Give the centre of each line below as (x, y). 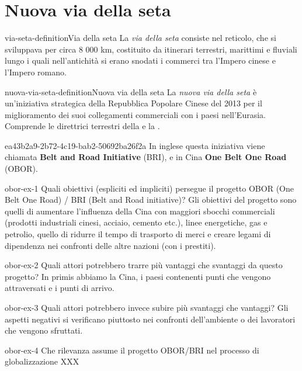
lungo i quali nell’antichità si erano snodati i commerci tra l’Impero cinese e (140, 60)
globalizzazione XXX (42, 361)
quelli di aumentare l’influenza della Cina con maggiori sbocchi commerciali (140, 211)
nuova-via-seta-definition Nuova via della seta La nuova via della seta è (131, 91)
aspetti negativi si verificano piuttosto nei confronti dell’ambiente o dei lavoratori (150, 319)
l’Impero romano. (36, 72)
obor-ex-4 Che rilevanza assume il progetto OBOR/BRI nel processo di (132, 350)
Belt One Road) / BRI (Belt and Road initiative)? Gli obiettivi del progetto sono (151, 200)
